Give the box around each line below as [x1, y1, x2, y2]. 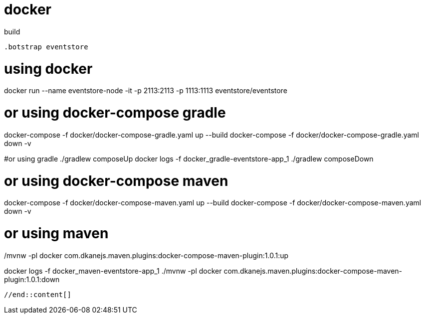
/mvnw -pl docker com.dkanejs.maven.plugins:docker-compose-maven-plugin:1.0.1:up [4, 251, 289, 260]
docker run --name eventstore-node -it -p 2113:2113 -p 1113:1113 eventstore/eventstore [4, 86, 287, 95]
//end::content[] [4, 290, 71, 299]
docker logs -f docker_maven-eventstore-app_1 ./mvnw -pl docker [4, 266, 222, 275]
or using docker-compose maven [4, 172, 228, 189]
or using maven [4, 225, 109, 242]
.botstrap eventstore [4, 42, 88, 51]
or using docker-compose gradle [4, 104, 226, 121]
